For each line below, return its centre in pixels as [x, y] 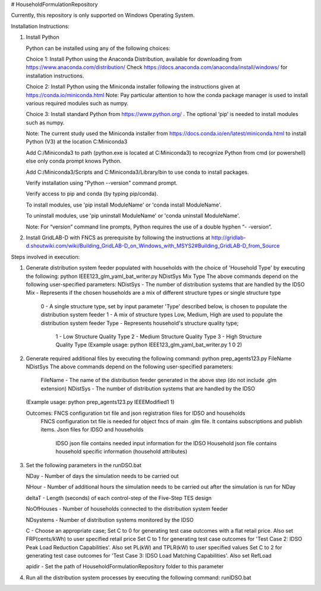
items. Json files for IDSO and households [92, 430]
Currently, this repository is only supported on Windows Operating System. [103, 15]
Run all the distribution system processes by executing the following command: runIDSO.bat [139, 577]
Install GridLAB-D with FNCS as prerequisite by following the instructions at [118, 237]
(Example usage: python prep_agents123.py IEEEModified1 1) [100, 402]
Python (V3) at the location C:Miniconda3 [77, 142]
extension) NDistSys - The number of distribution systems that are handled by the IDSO [148, 388]
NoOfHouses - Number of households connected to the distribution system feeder [127, 509]
